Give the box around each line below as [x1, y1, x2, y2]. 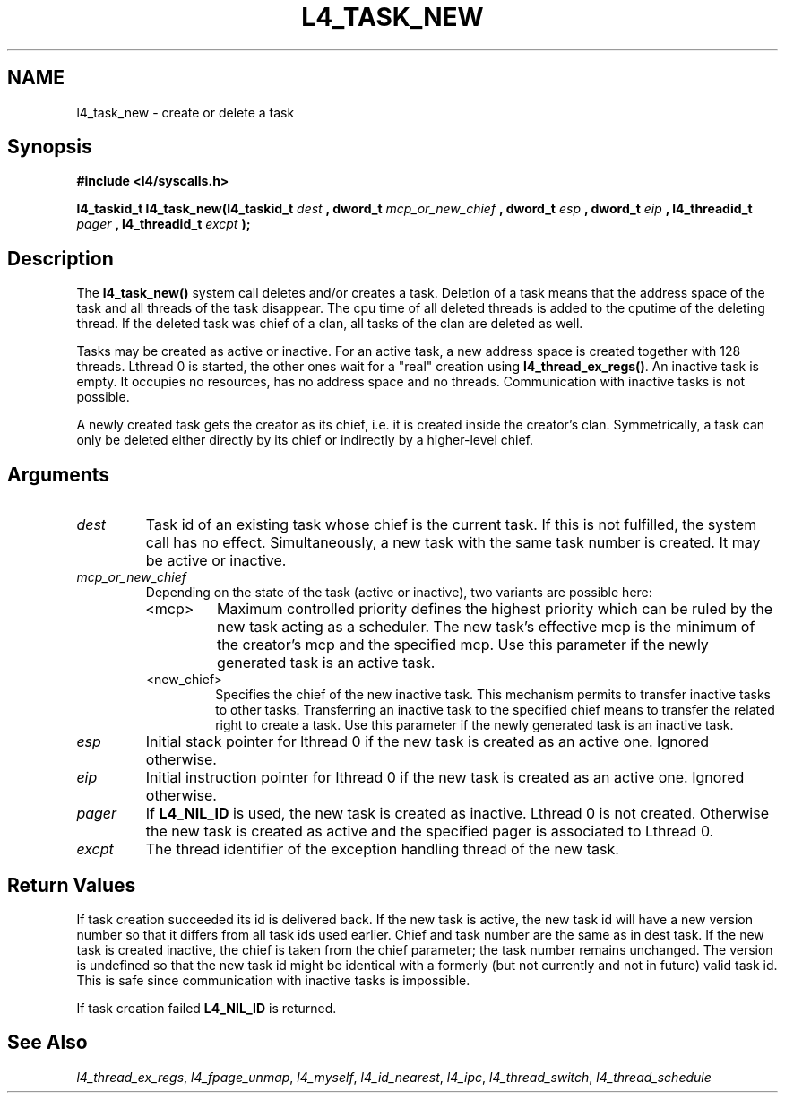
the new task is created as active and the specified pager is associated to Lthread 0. [145, 822, 714, 841]
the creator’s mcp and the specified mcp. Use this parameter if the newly [217, 636, 709, 654]
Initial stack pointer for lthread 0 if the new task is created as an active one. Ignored [145, 732, 710, 751]
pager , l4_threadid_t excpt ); [76, 216, 251, 232]
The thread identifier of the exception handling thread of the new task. [145, 840, 619, 859]
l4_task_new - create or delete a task [76, 104, 295, 120]
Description [7, 247, 114, 270]
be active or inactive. [145, 551, 287, 570]
